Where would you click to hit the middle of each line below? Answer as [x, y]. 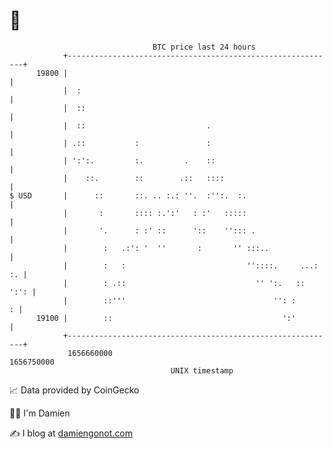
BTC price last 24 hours [204, 47]
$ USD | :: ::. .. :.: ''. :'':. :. [128, 195]
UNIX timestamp [202, 370]
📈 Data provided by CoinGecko [74, 390]
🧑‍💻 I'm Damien [40, 413]
